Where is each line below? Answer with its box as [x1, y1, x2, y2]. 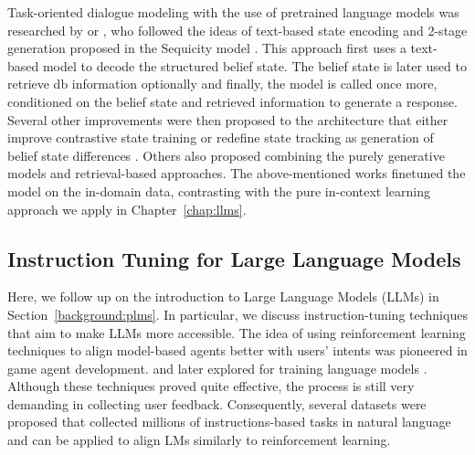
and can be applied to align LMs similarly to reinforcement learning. [7, 430, 391, 450]
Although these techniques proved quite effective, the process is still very [7, 376, 415, 396]
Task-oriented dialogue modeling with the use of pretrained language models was [7, 3, 459, 21]
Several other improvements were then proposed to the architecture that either [7, 110, 449, 129]
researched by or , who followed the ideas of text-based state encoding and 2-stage [7, 20, 468, 39]
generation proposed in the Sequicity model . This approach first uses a [7, 38, 406, 58]
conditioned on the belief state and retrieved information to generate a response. [7, 91, 458, 111]
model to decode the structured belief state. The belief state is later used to [42, 56, 467, 75]
